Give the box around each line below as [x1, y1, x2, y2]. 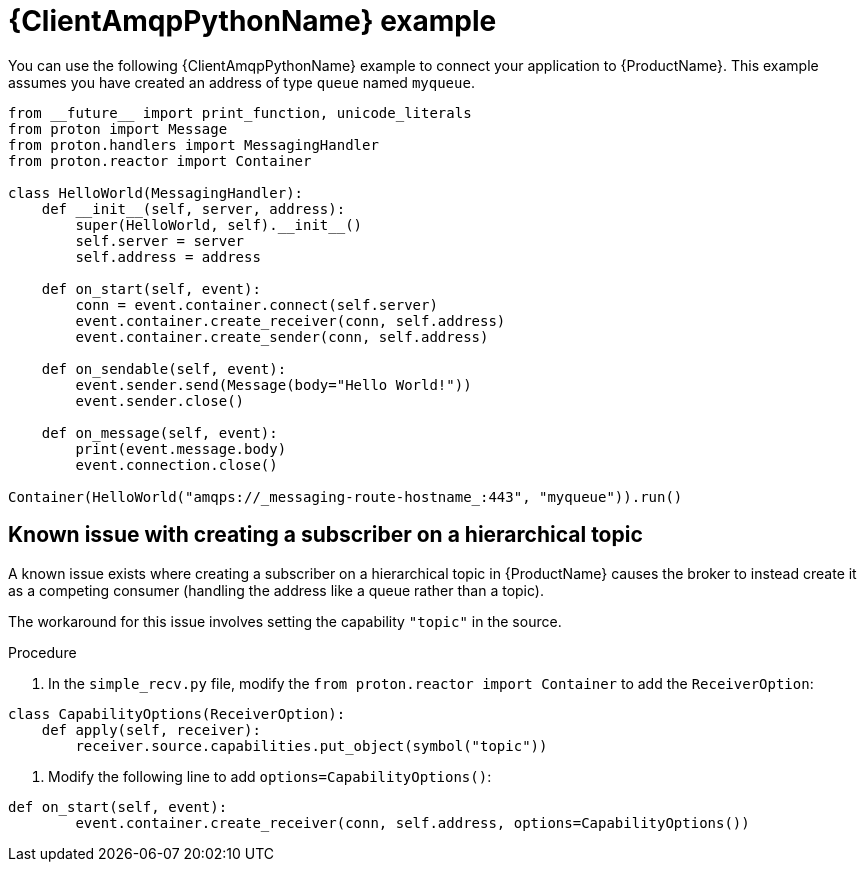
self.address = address [75, 248, 261, 265]
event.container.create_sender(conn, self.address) [75, 328, 489, 345]
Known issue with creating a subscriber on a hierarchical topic [8, 522, 643, 548]
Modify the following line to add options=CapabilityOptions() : [48, 767, 492, 785]
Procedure [8, 643, 77, 661]
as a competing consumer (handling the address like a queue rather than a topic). [8, 581, 544, 599]
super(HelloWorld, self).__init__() [75, 216, 363, 233]
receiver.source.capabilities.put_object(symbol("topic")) [75, 737, 548, 754]
